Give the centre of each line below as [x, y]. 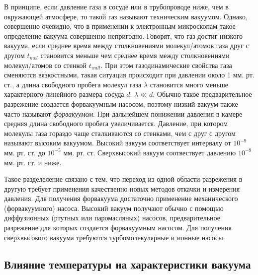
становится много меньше [189, 84]
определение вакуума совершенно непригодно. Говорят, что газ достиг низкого [124, 35]
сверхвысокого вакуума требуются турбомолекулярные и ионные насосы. [115, 237]
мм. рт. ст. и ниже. [33, 162]
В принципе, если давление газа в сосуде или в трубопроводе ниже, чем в [116, 6]
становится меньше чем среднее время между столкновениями [135, 55]
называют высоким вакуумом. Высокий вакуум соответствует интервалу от [118, 143]
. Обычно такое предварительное [202, 94]
